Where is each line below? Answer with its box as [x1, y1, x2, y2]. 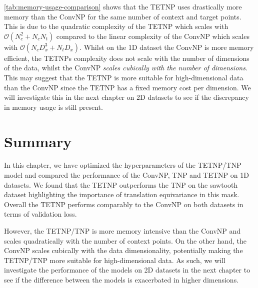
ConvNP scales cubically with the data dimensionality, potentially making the [4, 245, 243, 256]
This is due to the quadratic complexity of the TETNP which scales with [4, 21, 228, 31]
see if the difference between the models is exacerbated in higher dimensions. [4, 275, 239, 285]
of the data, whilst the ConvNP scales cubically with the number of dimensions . [4, 62, 247, 73]
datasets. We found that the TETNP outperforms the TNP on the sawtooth [4, 179, 238, 190]
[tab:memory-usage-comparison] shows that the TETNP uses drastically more [4, 1, 242, 11]
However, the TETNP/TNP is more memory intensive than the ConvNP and [4, 226, 241, 236]
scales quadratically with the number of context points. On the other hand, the [4, 235, 246, 246]
